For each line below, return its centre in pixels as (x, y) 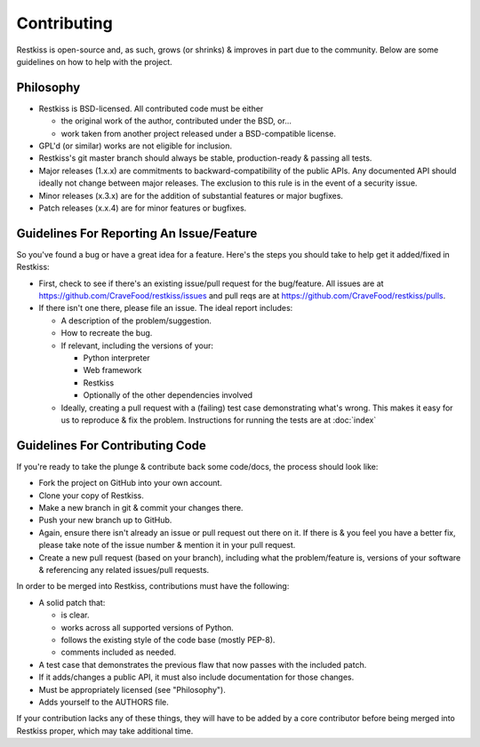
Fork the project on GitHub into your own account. (130, 483)
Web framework (112, 370)
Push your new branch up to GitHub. (105, 521)
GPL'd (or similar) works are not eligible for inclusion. (136, 146)
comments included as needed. (119, 652)
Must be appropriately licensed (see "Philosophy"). (132, 689)
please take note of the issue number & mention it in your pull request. (167, 545)
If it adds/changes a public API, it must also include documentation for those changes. (196, 677)
